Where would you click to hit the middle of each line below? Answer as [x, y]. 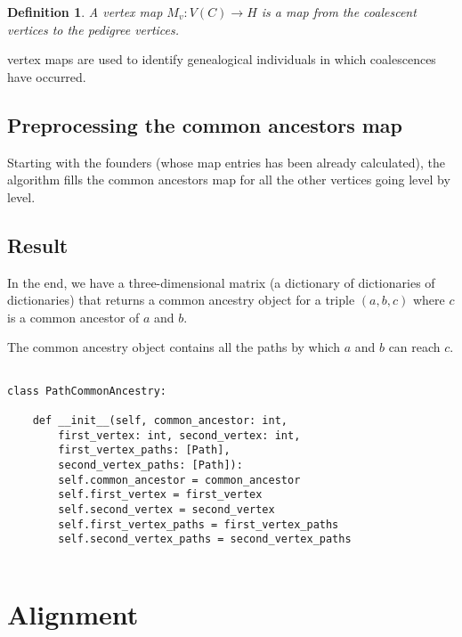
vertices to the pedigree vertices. [93, 29]
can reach [414, 347]
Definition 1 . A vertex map [85, 12]
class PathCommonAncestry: [87, 391]
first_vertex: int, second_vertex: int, [179, 435]
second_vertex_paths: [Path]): [150, 465]
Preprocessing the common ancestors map [205, 124]
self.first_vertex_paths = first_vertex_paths [199, 524]
